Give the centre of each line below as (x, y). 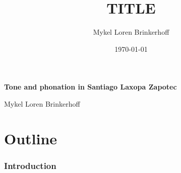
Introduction (30, 165)
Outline (31, 138)
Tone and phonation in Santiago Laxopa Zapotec (91, 87)
